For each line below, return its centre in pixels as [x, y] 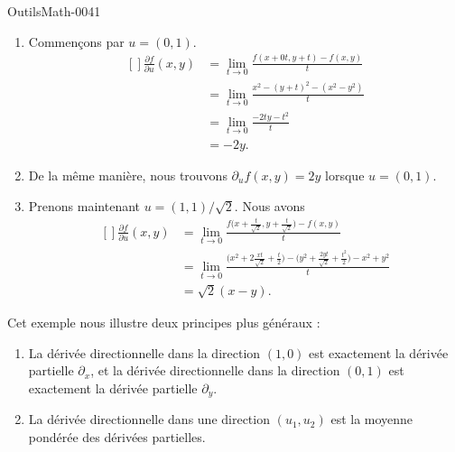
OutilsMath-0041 [54, 11]
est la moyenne [372, 419]
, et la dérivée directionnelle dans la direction [215, 370]
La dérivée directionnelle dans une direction [149, 419]
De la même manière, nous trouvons [128, 175]
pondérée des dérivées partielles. [117, 436]
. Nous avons [269, 205]
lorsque [345, 175]
